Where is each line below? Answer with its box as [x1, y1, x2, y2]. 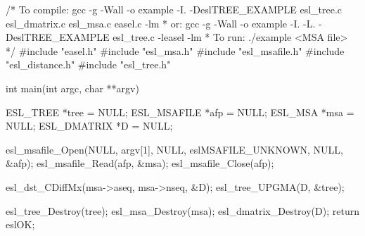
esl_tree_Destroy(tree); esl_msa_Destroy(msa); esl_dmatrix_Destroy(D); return [6, 203, 359, 218]
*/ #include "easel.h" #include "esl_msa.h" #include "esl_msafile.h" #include [6, 43, 345, 58]
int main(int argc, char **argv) [6, 80, 139, 95]
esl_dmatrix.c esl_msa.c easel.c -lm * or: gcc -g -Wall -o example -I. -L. [6, 15, 316, 30]
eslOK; [6, 217, 35, 232]
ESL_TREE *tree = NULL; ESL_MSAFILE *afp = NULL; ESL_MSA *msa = [6, 104, 354, 119]
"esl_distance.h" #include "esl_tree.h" [6, 57, 171, 72]
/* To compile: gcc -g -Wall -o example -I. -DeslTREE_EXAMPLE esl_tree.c [6, 2, 342, 16]
